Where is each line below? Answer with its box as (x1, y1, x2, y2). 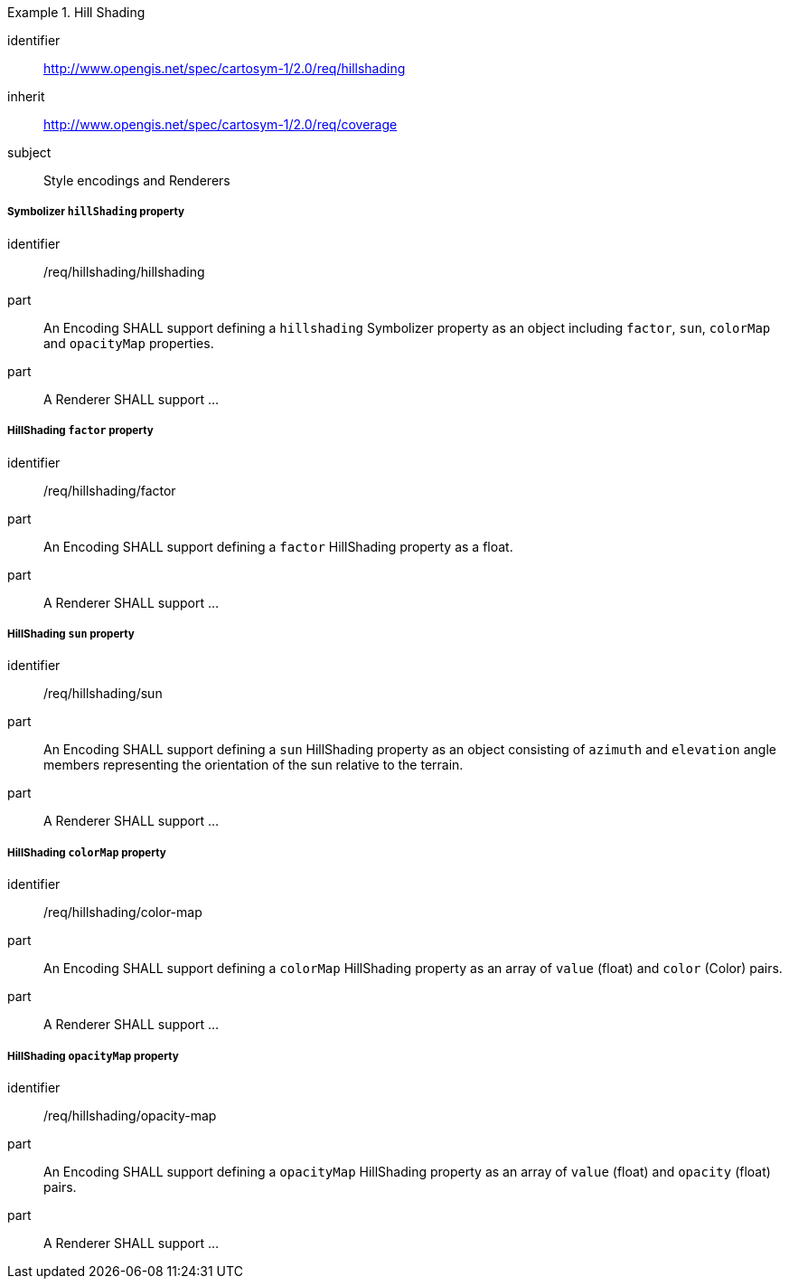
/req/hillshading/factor (43, 482, 176, 498)
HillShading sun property (7, 627, 135, 640)
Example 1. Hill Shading (7, 5, 146, 20)
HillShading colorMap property (7, 846, 166, 859)
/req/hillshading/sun (43, 686, 163, 702)
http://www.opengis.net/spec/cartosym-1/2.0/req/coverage (43, 117, 398, 132)
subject (7, 145, 52, 160)
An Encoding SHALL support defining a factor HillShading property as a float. (43, 538, 513, 554)
